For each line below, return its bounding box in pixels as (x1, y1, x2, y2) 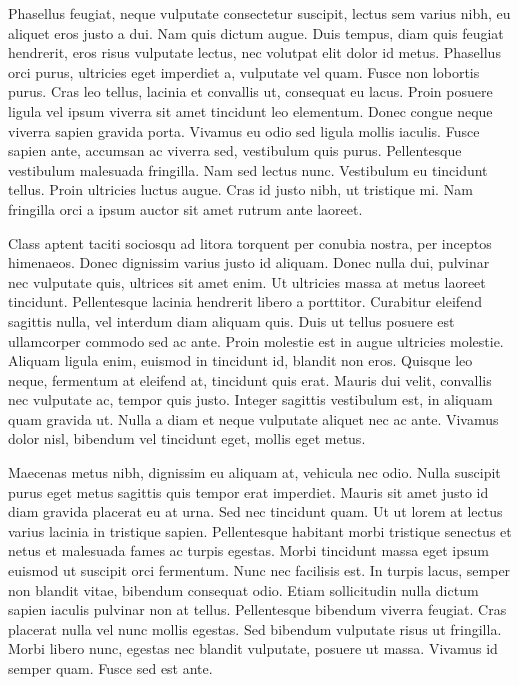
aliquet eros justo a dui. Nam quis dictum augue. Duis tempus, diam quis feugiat (8, 22, 504, 43)
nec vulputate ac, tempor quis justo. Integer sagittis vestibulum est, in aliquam (8, 389, 493, 410)
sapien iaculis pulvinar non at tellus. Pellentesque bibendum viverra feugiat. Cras (8, 599, 507, 620)
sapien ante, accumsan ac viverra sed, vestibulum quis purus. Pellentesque (8, 140, 462, 161)
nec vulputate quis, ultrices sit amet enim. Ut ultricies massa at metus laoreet (8, 271, 486, 292)
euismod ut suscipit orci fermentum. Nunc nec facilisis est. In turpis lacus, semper (8, 560, 511, 581)
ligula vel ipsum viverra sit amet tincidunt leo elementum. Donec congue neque (8, 100, 493, 121)
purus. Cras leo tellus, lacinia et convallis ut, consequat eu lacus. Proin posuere (8, 81, 493, 102)
